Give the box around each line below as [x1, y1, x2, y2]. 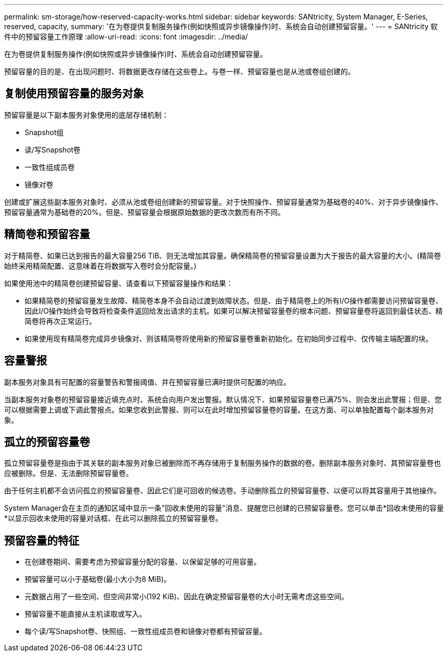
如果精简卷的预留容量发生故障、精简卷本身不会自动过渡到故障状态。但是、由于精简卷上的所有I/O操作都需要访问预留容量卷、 [25, 296, 443, 305]
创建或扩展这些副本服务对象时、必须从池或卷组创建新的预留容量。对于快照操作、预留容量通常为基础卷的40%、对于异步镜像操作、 [4, 197, 443, 206]
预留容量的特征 [4, 534, 79, 547]
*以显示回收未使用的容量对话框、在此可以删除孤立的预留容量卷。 [4, 514, 223, 523]
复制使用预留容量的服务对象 [4, 87, 144, 100]
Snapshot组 [25, 127, 64, 137]
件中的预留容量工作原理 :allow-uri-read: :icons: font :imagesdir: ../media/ [4, 32, 248, 41]
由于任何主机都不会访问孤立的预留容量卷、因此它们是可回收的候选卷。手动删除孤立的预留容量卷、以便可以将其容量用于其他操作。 [4, 486, 441, 495]
